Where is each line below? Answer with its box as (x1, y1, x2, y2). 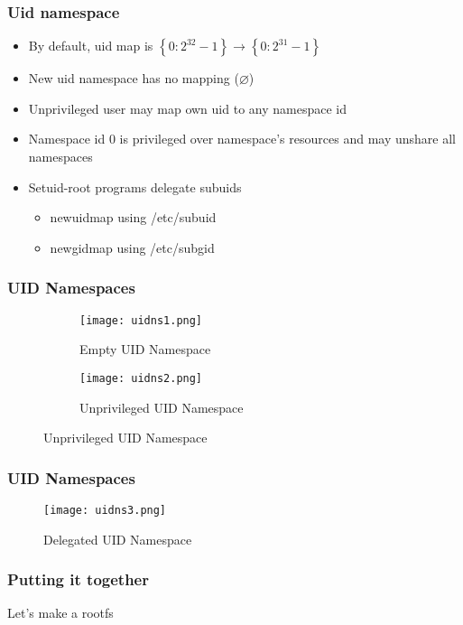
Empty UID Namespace (79, 340, 211, 359)
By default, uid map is (28, 36, 153, 55)
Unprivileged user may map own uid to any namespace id (28, 98, 347, 117)
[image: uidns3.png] (43, 503, 167, 517)
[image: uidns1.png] (79, 313, 203, 327)
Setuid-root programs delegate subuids (28, 177, 242, 196)
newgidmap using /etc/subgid (50, 238, 215, 257)
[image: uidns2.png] (79, 371, 203, 385)
